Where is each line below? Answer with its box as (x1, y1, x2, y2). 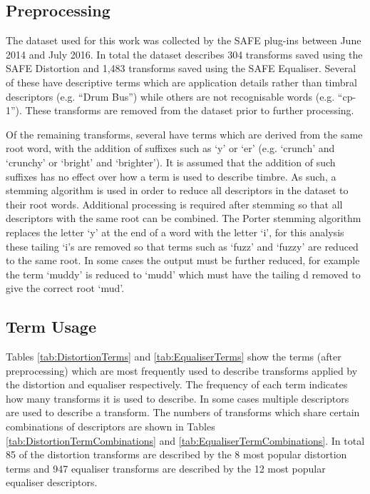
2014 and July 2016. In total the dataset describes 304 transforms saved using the (6, 46, 363, 61)
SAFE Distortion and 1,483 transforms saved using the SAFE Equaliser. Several (6, 61, 356, 76)
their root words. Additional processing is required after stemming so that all (6, 196, 343, 211)
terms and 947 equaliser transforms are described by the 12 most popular (6, 460, 326, 475)
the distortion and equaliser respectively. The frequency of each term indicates (6, 377, 348, 392)
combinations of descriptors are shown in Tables (6, 419, 215, 434)
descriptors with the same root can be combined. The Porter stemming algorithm (6, 211, 361, 226)
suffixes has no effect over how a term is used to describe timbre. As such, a (6, 168, 336, 183)
